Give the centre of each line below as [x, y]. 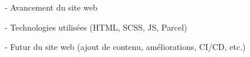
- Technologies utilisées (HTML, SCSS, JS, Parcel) [96, 27]
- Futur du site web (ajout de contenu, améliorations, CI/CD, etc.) [125, 47]
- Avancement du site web [51, 7]
